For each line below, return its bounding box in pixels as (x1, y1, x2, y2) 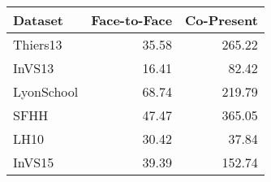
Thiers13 (13, 35, 62, 54)
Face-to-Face (91, 11, 173, 29)
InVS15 (13, 153, 54, 171)
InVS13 (13, 58, 54, 77)
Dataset (13, 11, 64, 29)
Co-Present (185, 11, 258, 29)
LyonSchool (13, 82, 79, 101)
